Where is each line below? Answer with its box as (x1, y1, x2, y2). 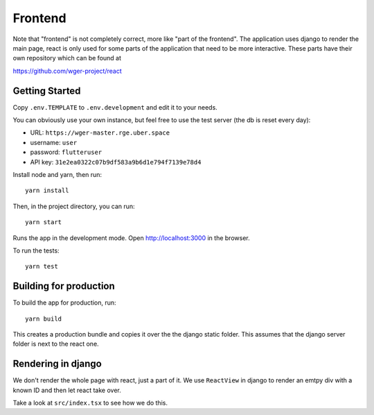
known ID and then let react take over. (12, 386, 121, 394)
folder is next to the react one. (12, 340, 100, 348)
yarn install (25, 187, 69, 194)
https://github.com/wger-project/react (12, 67, 123, 75)
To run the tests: (12, 246, 60, 255)
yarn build (25, 314, 62, 323)
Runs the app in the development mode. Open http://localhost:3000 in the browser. (12, 233, 250, 242)
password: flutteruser (30, 148, 103, 156)
